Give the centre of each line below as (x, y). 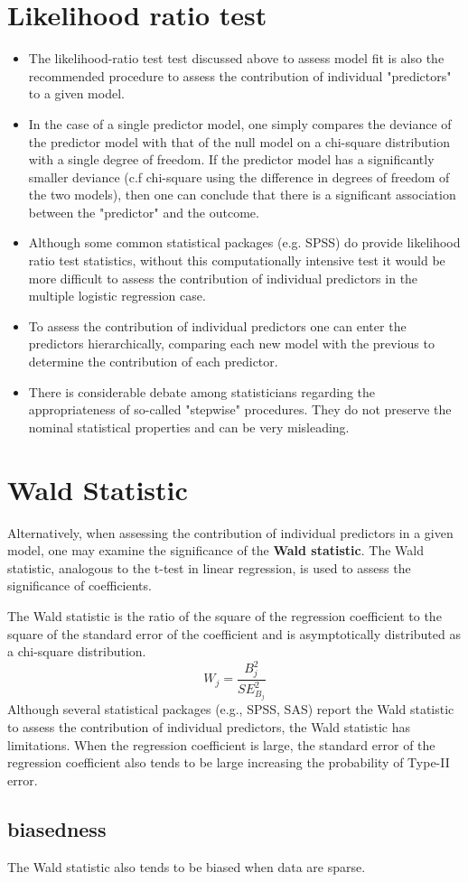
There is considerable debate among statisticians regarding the (201, 391)
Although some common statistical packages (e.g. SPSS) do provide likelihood (244, 242)
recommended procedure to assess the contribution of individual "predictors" (240, 75)
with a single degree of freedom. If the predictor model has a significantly (231, 159)
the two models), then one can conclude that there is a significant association (242, 195)
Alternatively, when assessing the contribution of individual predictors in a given (230, 532)
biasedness (57, 828)
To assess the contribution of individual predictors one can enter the (217, 325)
